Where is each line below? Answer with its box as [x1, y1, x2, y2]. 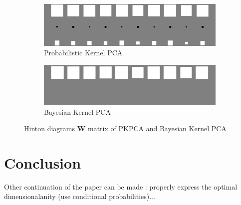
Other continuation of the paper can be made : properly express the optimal [4, 181, 238, 192]
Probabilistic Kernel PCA [44, 47, 123, 58]
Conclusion [4, 152, 81, 173]
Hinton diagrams [24, 123, 75, 134]
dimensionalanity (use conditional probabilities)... [4, 191, 155, 202]
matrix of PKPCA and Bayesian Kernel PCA [88, 123, 227, 134]
